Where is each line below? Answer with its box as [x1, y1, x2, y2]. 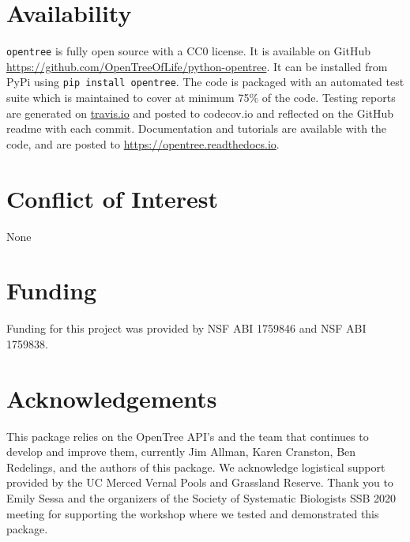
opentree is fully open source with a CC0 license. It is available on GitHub [6, 43, 371, 59]
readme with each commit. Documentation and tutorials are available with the [6, 120, 387, 137]
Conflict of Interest [6, 182, 219, 214]
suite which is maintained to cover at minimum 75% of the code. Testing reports [6, 89, 396, 106]
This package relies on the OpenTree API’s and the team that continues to [6, 427, 369, 444]
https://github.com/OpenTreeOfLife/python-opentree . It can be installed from [6, 58, 388, 74]
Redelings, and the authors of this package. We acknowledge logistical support [6, 458, 386, 475]
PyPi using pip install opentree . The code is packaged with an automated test [6, 73, 404, 90]
